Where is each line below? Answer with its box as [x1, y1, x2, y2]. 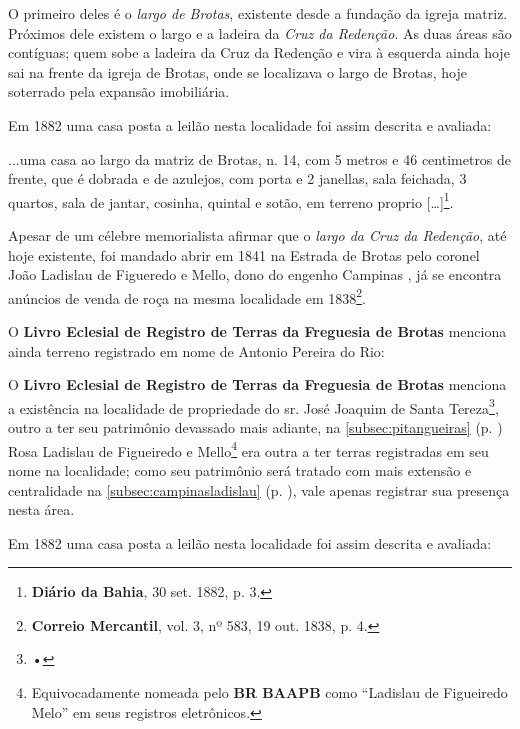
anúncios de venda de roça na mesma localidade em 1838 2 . [8, 284, 366, 308]
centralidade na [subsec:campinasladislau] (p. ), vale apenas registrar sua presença [8, 479, 510, 500]
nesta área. [8, 499, 75, 520]
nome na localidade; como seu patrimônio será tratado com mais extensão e [8, 459, 472, 480]
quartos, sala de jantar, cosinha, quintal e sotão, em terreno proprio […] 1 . [8, 188, 454, 212]
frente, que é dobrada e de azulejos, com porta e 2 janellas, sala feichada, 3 [8, 168, 467, 189]
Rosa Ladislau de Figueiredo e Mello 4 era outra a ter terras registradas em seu [8, 437, 489, 461]
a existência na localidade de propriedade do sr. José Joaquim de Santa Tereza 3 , [8, 394, 499, 418]
